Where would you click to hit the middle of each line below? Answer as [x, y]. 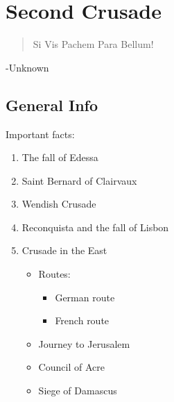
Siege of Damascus [78, 391]
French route [82, 320]
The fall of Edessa [60, 157]
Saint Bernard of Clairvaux [79, 180]
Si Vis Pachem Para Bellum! [93, 44]
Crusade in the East [64, 250]
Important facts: [40, 134]
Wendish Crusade [59, 204]
